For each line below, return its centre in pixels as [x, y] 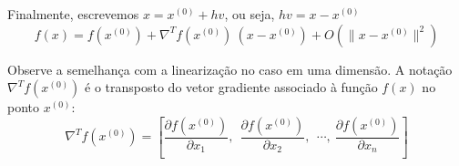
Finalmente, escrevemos [73, 14]
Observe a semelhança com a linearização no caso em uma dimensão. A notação [230, 69]
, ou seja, [250, 14]
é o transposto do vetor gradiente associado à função [231, 87]
